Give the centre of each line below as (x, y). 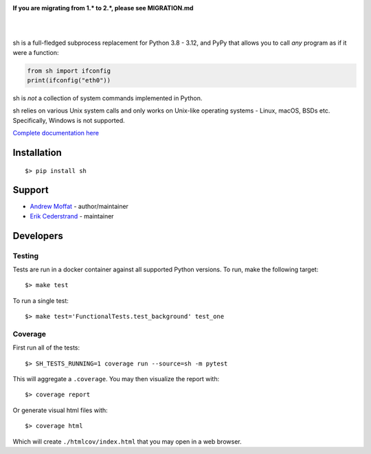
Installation (37, 152)
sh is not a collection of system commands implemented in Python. (108, 98)
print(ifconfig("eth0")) (69, 80)
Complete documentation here (56, 133)
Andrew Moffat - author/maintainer (79, 207)
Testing (26, 256)
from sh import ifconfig (69, 71)
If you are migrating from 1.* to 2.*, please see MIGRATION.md (103, 8)
